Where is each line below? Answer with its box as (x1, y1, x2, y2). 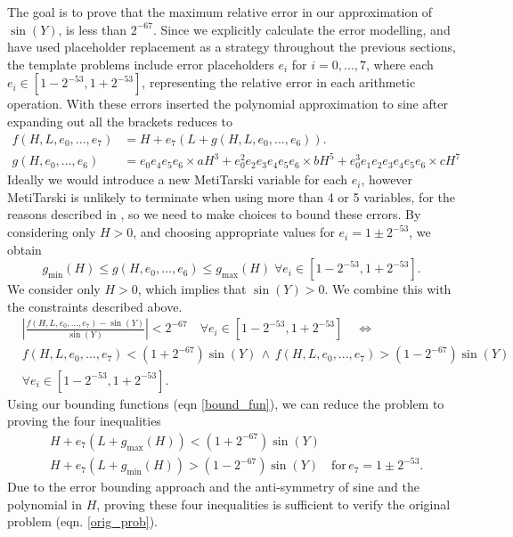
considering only (7, 223, 96, 241)
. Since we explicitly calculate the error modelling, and (152, 20, 451, 38)
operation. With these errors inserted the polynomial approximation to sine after (7, 94, 448, 113)
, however (361, 170, 413, 189)
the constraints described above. (7, 297, 183, 315)
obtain (7, 240, 42, 258)
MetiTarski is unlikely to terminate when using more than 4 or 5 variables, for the (7, 187, 455, 206)
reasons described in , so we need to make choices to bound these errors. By (7, 205, 421, 224)
